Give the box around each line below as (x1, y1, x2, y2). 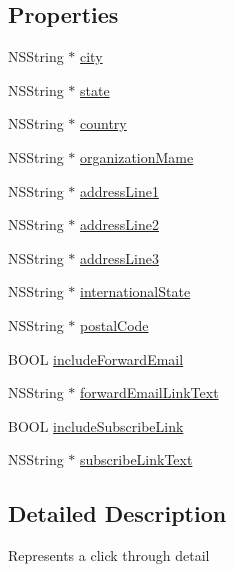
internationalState (80, 281, 191, 302)
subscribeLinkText (80, 449, 193, 470)
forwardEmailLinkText (80, 382, 219, 403)
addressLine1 (80, 180, 159, 201)
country (80, 113, 127, 134)
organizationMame (80, 146, 194, 167)
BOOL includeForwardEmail (8, 348, 184, 369)
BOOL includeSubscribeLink (8, 415, 184, 436)
